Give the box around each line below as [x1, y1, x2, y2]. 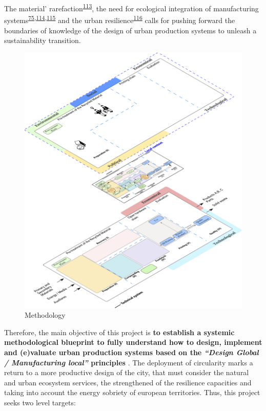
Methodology [25, 310, 66, 320]
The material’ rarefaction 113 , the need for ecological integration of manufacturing [4, 2, 259, 13]
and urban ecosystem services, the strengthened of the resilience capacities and [4, 377, 252, 387]
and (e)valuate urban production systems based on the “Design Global [4, 346, 259, 357]
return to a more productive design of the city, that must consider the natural [4, 367, 249, 378]
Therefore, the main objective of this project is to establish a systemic [4, 326, 235, 337]
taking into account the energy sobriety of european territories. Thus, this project [4, 387, 260, 398]
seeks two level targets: [4, 397, 76, 407]
